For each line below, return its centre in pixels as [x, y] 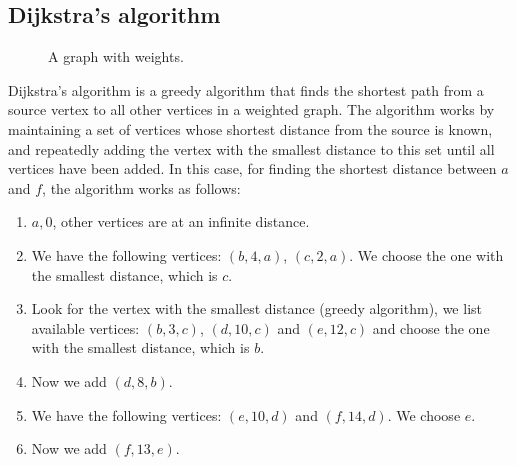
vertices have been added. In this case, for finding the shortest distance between [252, 168]
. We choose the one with [426, 254]
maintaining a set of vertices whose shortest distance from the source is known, [250, 128]
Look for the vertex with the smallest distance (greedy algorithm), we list [256, 308]
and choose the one [431, 327]
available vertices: [85, 327]
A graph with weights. [116, 56]
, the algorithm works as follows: [141, 187]
